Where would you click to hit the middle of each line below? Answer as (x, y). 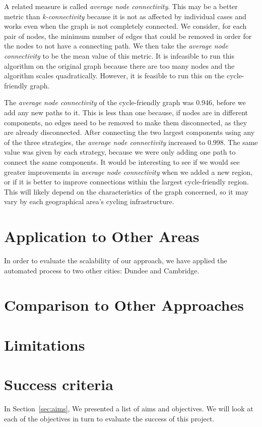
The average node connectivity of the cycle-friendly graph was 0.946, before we (125, 102)
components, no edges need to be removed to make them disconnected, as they (126, 122)
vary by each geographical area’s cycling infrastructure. (89, 201)
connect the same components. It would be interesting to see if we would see (122, 161)
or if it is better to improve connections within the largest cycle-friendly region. (126, 182)
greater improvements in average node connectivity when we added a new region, (128, 172)
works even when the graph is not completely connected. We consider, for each (125, 26)
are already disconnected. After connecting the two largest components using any (129, 132)
